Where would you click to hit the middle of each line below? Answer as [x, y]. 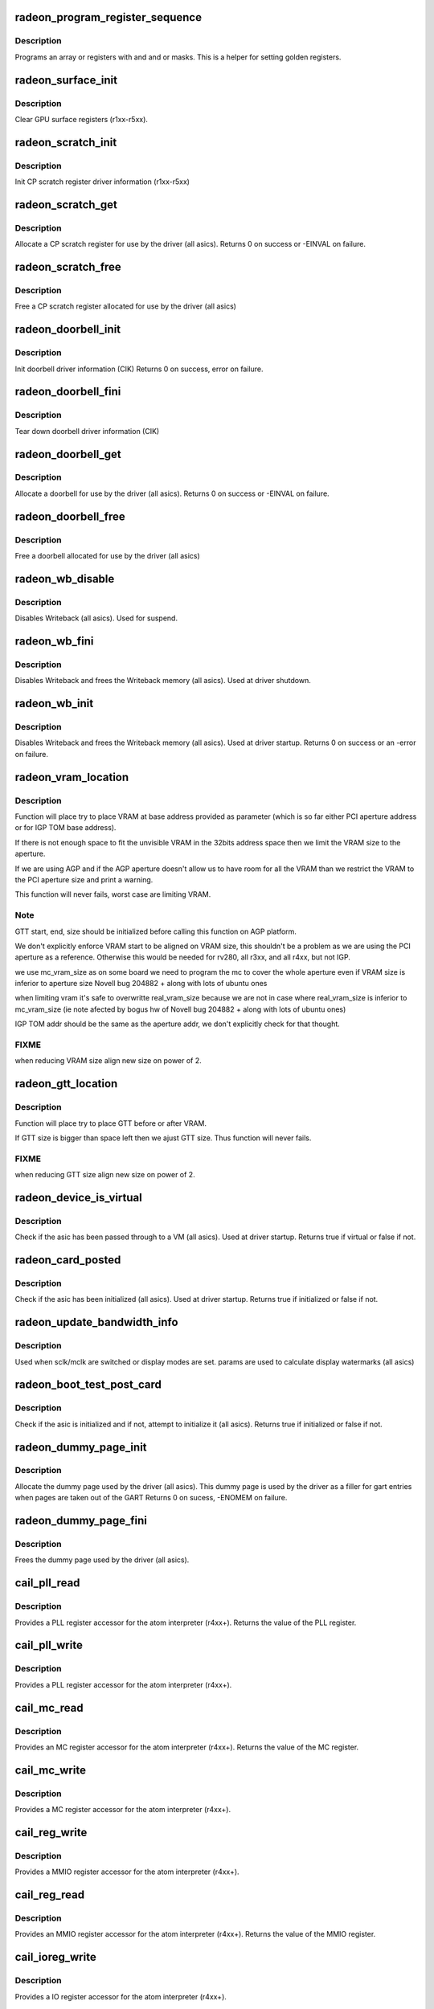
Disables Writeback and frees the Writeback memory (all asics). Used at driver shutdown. [163, 681]
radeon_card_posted [68, 1260]
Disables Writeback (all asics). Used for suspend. [96, 618]
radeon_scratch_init [66, 142]
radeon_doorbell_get [68, 454]
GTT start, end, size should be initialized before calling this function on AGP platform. [156, 931]
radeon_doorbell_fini [68, 392]
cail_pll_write [49, 1645]
